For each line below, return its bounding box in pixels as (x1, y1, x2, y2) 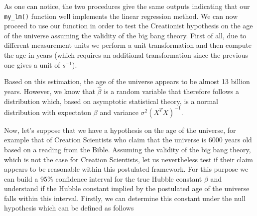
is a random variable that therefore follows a (104, 86, 239, 97)
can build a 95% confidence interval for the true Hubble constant (4, 173, 202, 184)
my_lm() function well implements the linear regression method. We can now (4, 10, 238, 21)
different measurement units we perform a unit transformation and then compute (4, 40, 252, 50)
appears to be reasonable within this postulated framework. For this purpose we (4, 164, 249, 174)
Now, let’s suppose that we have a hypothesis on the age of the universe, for (4, 124, 236, 135)
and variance (100, 107, 138, 117)
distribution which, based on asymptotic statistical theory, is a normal (4, 96, 218, 106)
